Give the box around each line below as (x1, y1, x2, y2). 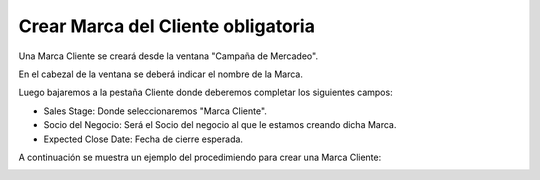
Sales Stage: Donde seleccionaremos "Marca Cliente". (43, 105, 267, 117)
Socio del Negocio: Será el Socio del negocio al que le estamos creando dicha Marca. (43, 119, 397, 131)
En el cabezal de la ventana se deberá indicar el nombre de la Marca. (18, 68, 304, 80)
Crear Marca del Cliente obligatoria (18, 15, 315, 37)
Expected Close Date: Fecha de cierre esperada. (43, 133, 244, 145)
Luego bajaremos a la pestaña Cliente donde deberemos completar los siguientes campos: (18, 86, 394, 99)
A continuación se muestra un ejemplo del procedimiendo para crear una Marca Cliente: (18, 151, 382, 163)
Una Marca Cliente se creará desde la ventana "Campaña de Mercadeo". (18, 50, 319, 62)
